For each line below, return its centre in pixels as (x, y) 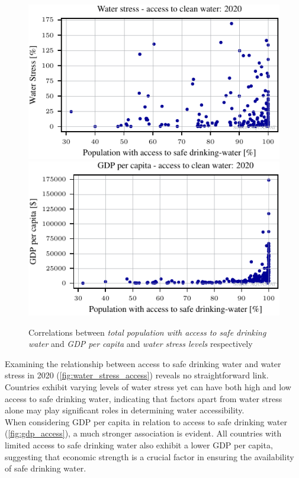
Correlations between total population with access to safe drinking (147, 332)
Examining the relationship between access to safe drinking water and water (143, 363)
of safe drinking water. (46, 468)
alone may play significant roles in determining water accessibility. (125, 410)
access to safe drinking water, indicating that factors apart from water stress (144, 398)
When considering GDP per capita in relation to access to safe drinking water (146, 421)
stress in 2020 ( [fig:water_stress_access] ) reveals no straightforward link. (137, 375)
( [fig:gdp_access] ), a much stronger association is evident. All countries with (143, 433)
